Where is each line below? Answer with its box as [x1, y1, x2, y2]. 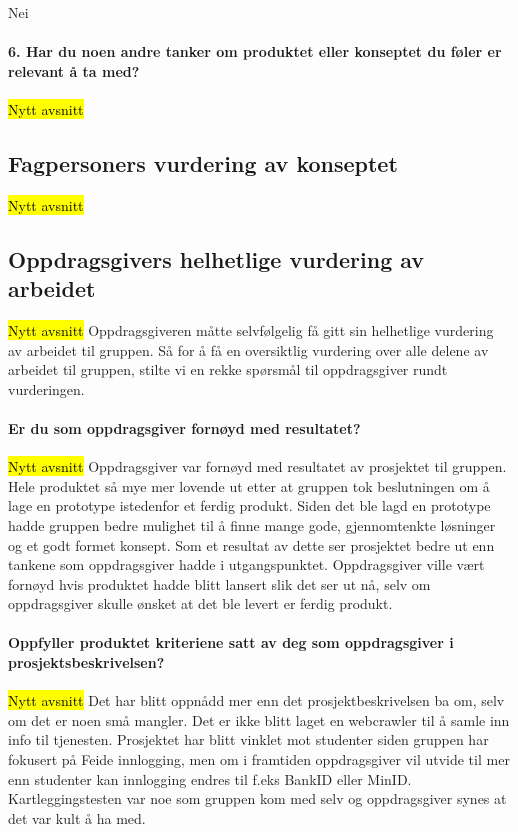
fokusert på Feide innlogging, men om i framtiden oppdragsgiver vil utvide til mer [8, 749, 510, 770]
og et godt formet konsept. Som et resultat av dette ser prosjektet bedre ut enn [8, 534, 495, 555]
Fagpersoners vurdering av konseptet [8, 147, 398, 178]
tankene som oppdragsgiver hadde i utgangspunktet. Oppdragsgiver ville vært [8, 554, 485, 575]
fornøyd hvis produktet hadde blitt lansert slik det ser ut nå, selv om [8, 573, 431, 594]
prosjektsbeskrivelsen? [8, 652, 165, 673]
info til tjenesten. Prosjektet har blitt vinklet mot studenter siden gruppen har [8, 729, 489, 750]
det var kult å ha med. [8, 807, 146, 828]
